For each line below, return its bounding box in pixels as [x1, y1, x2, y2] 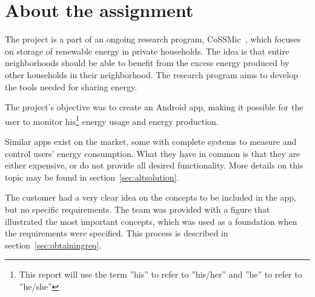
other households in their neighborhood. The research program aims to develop [5, 68, 298, 81]
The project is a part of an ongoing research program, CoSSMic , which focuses [5, 33, 301, 45]
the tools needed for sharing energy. [5, 80, 138, 93]
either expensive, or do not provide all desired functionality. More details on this [5, 159, 303, 172]
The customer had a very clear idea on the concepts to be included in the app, [5, 191, 296, 204]
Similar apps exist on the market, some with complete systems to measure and [5, 135, 297, 147]
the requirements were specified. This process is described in [5, 227, 228, 239]
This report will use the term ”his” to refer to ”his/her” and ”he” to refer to [19, 268, 302, 281]
